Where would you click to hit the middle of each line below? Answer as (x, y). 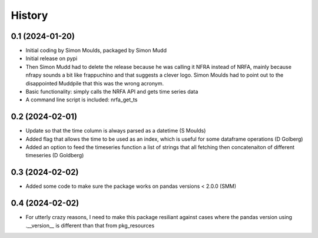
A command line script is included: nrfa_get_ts (82, 100)
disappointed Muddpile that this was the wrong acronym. (95, 83)
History (29, 15)
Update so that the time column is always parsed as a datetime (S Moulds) (116, 131)
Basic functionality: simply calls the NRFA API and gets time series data (112, 92)
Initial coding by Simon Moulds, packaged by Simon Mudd (96, 51)
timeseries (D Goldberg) (55, 156)
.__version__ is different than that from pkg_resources (90, 225)
